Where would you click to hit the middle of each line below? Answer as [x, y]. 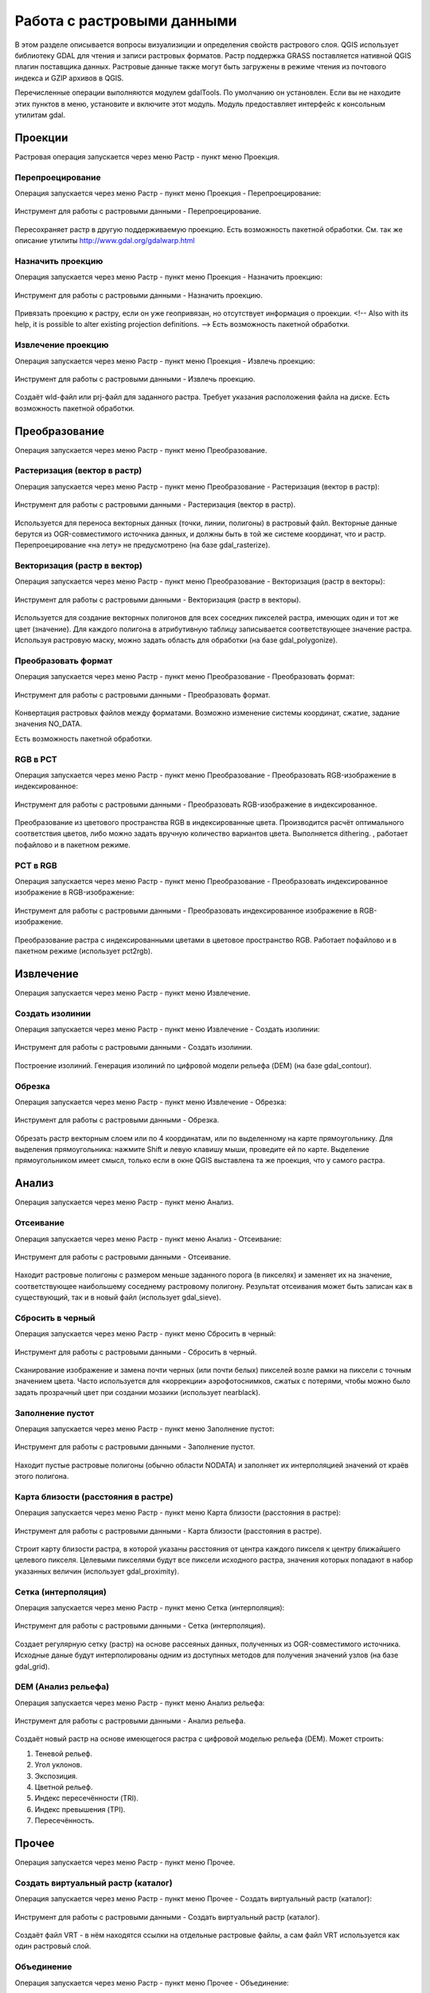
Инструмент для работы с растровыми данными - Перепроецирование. [138, 211]
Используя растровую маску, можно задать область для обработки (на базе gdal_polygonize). [176, 640]
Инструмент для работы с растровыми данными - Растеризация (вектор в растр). [155, 505]
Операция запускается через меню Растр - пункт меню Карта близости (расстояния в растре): [178, 1513]
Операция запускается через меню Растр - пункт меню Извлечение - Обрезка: [150, 1102]
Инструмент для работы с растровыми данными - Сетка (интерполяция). [140, 1625]
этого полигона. [42, 1476]
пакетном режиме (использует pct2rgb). [84, 951]
